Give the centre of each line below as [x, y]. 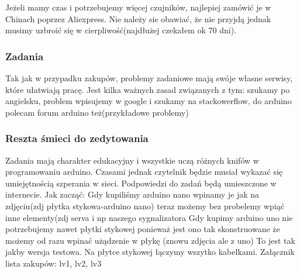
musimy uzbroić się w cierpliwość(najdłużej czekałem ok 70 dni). [121, 30]
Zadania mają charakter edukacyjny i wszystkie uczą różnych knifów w [132, 160]
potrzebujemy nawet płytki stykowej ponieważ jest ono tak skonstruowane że [143, 229]
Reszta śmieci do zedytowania [77, 138]
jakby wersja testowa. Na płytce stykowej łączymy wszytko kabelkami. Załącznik [150, 252]
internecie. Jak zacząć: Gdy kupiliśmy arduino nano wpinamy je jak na [132, 194]
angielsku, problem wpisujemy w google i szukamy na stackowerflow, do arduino [149, 101]
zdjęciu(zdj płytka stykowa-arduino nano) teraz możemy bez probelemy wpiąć [145, 205]
